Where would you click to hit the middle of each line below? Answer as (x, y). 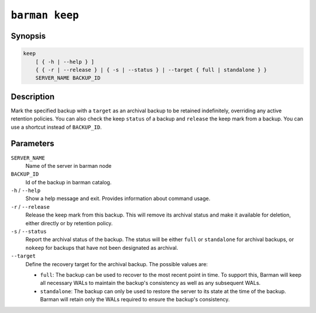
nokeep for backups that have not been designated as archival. (102, 247)
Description (33, 97)
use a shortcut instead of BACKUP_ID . (56, 127)
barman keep (45, 15)
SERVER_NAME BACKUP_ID (68, 78)
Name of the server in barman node (68, 166)
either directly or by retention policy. (69, 223)
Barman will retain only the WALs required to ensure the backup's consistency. (135, 300)
